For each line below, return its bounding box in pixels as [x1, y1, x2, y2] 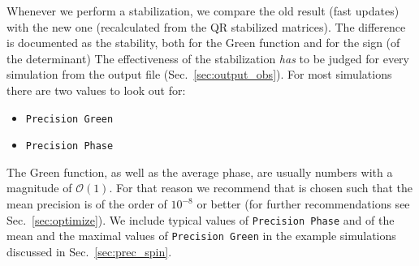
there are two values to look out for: [6, 81, 186, 98]
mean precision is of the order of [6, 195, 167, 212]
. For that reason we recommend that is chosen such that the [109, 179, 413, 196]
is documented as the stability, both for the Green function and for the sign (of [6, 34, 400, 51]
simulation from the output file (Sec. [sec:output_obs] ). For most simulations [6, 66, 392, 83]
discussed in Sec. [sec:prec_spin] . [6, 242, 172, 260]
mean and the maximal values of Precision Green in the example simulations [6, 227, 396, 244]
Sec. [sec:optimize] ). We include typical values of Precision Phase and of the [6, 211, 395, 228]
